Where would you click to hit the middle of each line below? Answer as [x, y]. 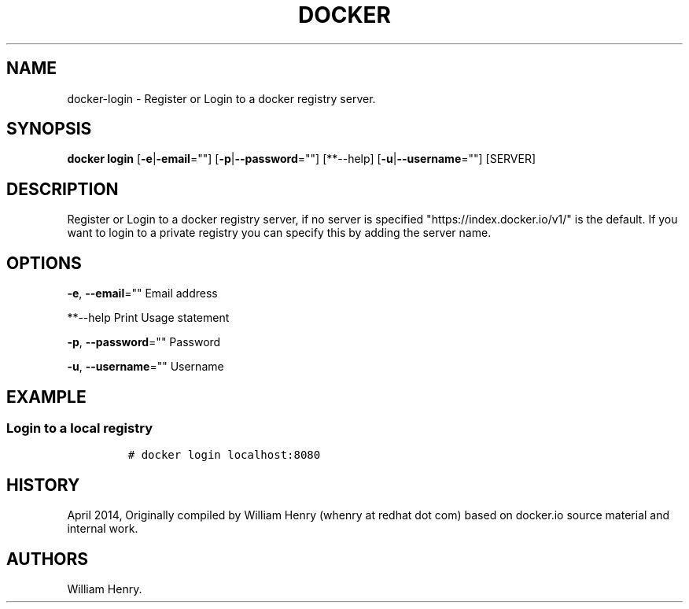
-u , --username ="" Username [146, 367]
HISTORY [43, 485]
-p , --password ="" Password [144, 342]
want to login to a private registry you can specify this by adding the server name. [279, 233]
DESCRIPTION [63, 189]
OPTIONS [44, 263]
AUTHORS [48, 559]
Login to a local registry [79, 428]
